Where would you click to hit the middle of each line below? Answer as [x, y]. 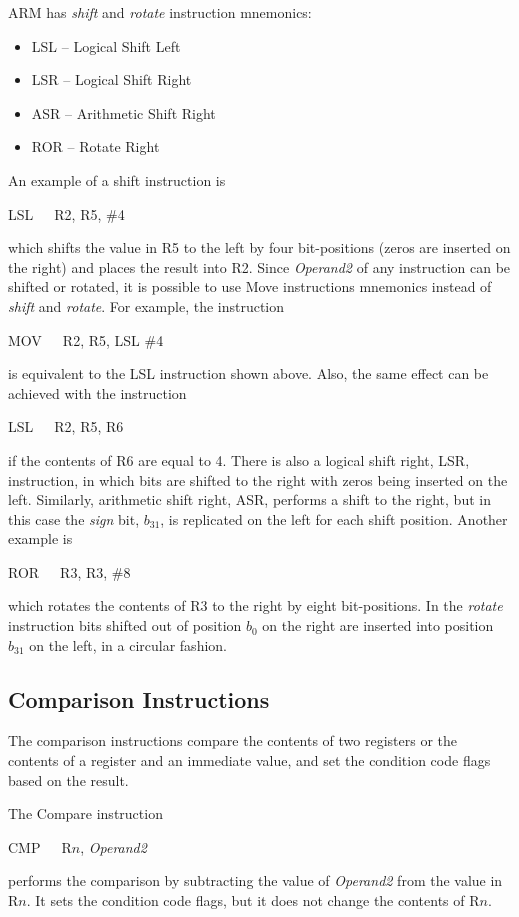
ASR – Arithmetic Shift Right [123, 112]
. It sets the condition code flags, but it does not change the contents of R [253, 900]
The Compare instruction [85, 813]
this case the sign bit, [74, 518]
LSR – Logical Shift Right [111, 79]
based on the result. [68, 779]
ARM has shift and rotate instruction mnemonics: [160, 12]
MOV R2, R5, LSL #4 [86, 339]
